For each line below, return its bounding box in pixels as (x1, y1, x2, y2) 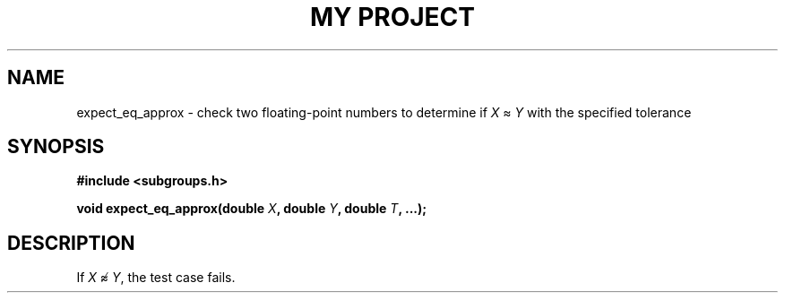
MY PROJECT (309, 2, 476, 32)
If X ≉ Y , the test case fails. (76, 270, 236, 286)
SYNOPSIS (7, 135, 105, 159)
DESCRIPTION (7, 231, 135, 254)
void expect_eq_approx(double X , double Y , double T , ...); (76, 201, 427, 217)
